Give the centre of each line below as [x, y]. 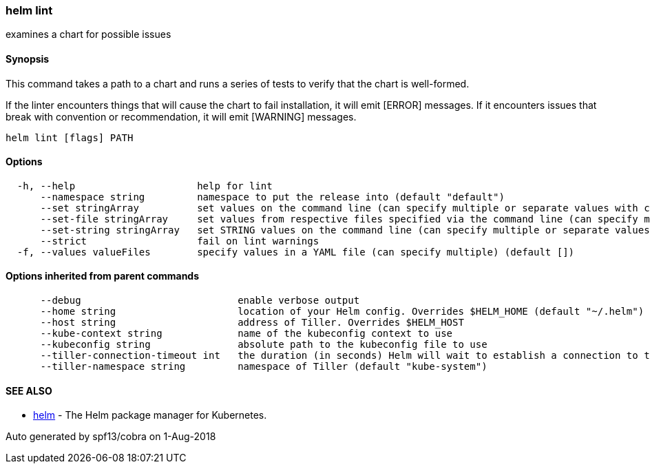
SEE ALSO [29, 390]
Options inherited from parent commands [103, 276]
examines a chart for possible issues [88, 34]
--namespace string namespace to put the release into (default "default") [272, 197]
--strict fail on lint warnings [180, 241]
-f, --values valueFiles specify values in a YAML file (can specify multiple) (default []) [296, 252]
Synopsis [28, 59]
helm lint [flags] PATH [70, 137]
